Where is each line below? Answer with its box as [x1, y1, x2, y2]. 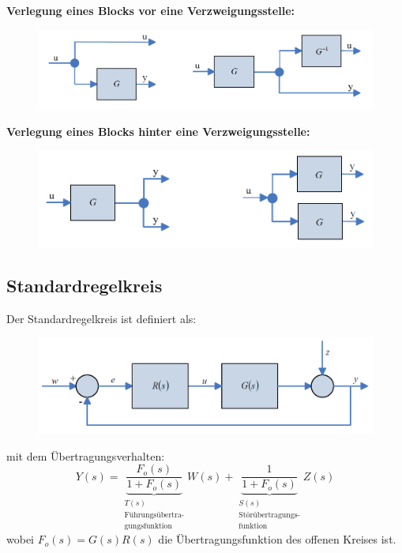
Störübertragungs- [239, 510, 300, 519]
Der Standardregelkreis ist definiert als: [6, 310, 197, 326]
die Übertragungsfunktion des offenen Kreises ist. [158, 531, 396, 547]
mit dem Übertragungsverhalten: [6, 447, 165, 464]
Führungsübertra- [124, 510, 185, 519]
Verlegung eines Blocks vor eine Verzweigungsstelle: [6, 2, 295, 18]
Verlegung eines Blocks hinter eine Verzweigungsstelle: [6, 122, 310, 139]
